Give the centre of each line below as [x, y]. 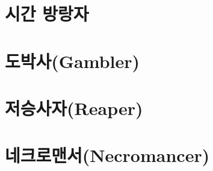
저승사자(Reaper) [74, 107]
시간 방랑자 [47, 14]
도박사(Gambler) [73, 61]
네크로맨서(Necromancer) [107, 155]
